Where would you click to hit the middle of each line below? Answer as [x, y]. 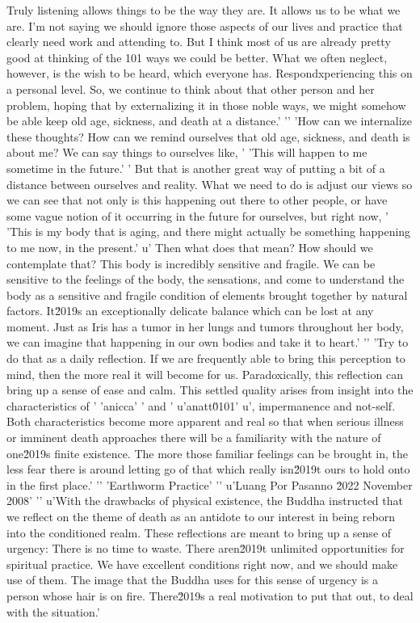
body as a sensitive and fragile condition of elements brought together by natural [207, 295]
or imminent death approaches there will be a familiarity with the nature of [194, 438]
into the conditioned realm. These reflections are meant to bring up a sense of [199, 532]
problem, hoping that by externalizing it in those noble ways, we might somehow [206, 105]
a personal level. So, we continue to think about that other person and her [191, 88]
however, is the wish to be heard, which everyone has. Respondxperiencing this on [210, 73]
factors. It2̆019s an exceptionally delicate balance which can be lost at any [190, 311]
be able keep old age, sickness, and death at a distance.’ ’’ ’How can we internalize [209, 121]
